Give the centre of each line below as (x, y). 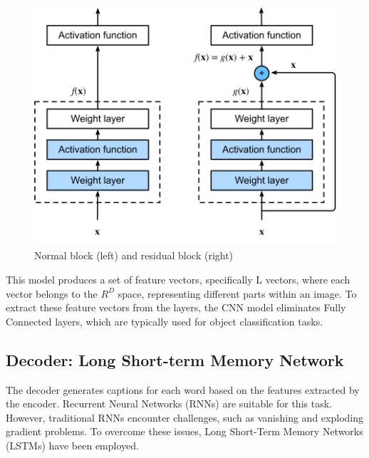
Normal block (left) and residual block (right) (134, 255)
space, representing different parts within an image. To (237, 293)
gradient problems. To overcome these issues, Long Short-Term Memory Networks (184, 431)
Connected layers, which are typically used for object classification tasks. (165, 321)
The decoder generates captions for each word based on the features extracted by (183, 389)
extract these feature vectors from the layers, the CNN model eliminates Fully (176, 307)
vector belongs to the (52, 293)
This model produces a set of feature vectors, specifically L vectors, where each (178, 280)
